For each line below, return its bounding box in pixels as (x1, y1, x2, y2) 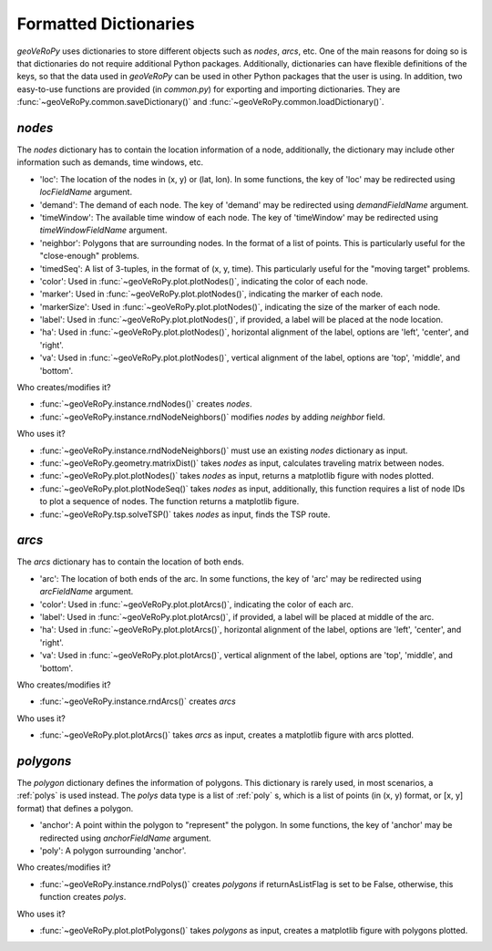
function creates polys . (39, 892, 127, 903)
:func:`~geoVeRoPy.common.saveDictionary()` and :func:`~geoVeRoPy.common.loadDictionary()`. (16, 97, 384, 108)
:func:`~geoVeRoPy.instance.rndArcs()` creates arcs (39, 696, 236, 707)
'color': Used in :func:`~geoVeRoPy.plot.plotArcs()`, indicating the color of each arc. (39, 598, 354, 610)
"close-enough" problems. (39, 251, 140, 262)
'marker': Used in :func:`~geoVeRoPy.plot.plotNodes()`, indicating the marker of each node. (39, 288, 384, 300)
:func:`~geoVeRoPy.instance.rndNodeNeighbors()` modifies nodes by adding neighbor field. (39, 411, 385, 422)
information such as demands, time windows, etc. (16, 157, 204, 168)
